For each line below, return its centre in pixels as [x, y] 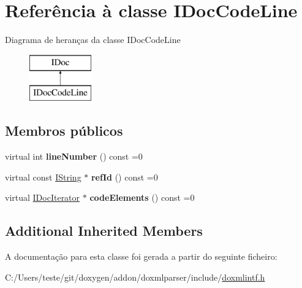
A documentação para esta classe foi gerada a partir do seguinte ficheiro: [141, 256]
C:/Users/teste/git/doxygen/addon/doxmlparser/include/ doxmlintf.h [135, 277]
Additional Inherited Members [104, 231]
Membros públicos [64, 130]
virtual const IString [43, 177]
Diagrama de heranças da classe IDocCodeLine [93, 40]
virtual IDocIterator [43, 197]
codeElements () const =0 [142, 197]
